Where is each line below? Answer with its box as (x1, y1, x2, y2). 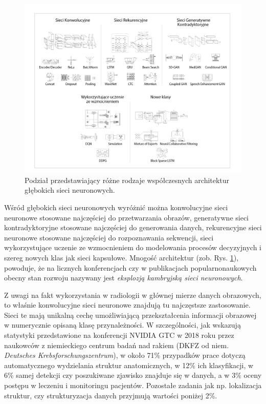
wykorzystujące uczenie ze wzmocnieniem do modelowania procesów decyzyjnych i (4, 242, 261, 253)
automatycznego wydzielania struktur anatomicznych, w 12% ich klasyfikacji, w (4, 359, 254, 370)
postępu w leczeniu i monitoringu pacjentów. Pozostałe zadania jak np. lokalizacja (4, 380, 262, 391)
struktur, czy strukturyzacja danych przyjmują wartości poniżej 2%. (4, 390, 217, 400)
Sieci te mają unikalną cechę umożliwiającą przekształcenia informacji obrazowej (4, 309, 257, 320)
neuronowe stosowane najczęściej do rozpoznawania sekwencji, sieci (4, 232, 214, 243)
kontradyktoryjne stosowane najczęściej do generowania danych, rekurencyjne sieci (4, 222, 262, 233)
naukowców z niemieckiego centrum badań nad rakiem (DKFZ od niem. (4, 339, 229, 350)
